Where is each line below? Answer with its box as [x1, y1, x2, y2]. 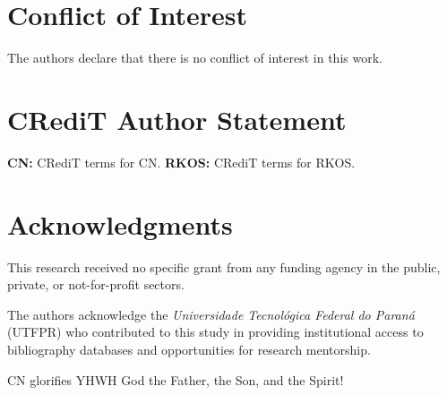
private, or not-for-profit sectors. [7, 275, 185, 294]
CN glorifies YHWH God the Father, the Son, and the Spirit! [7, 370, 344, 389]
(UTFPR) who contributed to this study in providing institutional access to [7, 322, 424, 341]
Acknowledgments [7, 205, 233, 242]
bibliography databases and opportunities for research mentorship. [7, 339, 371, 358]
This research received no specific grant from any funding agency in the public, [7, 257, 441, 276]
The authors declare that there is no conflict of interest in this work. [7, 48, 383, 67]
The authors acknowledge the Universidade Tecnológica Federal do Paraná [7, 305, 415, 323]
